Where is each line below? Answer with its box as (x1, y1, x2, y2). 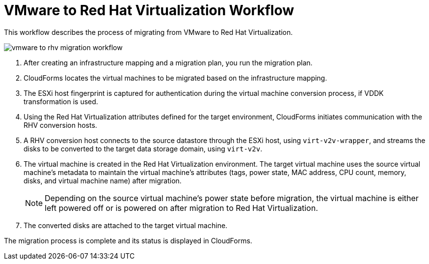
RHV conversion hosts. (24, 120, 97, 129)
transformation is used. (24, 97, 98, 106)
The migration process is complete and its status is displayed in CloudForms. (4, 236, 252, 245)
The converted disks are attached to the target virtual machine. (24, 221, 228, 230)
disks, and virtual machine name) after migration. (24, 176, 182, 185)
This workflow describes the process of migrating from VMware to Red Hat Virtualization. (4, 28, 293, 36)
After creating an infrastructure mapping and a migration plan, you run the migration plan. (24, 58, 313, 67)
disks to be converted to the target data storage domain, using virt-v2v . (24, 144, 263, 153)
